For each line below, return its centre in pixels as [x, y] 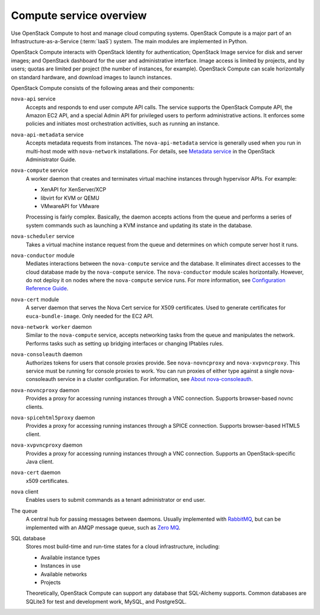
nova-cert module [35, 299]
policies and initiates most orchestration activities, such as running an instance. [123, 124]
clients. [35, 406]
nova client [25, 492]
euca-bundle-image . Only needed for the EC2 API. [90, 316]
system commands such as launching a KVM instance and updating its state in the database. [139, 225]
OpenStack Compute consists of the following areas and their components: [103, 88]
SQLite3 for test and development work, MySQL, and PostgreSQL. [106, 601]
